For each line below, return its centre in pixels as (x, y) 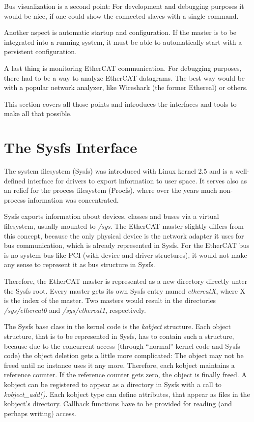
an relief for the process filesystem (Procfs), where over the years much (111, 190)
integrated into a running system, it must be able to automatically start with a (123, 42)
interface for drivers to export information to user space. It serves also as (137, 180)
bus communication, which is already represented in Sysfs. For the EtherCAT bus (127, 245)
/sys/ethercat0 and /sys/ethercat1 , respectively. (75, 310)
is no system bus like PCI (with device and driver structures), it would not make (126, 255)
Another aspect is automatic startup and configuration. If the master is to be (120, 32)
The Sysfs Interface (71, 147)
